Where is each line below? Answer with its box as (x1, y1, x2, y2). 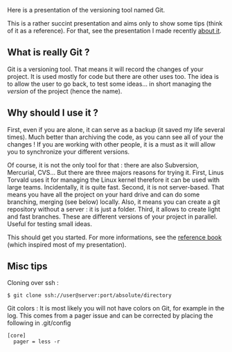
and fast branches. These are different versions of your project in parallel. (7, 212, 218, 221)
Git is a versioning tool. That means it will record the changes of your (7, 65, 204, 73)
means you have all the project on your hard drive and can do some (7, 190, 200, 198)
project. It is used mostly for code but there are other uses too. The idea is (7, 72, 220, 80)
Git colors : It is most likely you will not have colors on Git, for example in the (7, 304, 225, 313)
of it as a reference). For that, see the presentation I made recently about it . (7, 27, 222, 35)
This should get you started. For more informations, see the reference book (7, 233, 222, 241)
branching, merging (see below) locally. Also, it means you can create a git (7, 197, 220, 206)
